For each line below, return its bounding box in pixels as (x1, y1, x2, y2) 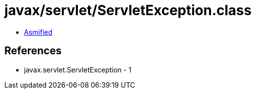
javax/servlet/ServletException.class (4, 2, 252, 19)
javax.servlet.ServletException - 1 (24, 65, 132, 74)
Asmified (24, 27, 53, 36)
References (4, 45, 62, 57)
